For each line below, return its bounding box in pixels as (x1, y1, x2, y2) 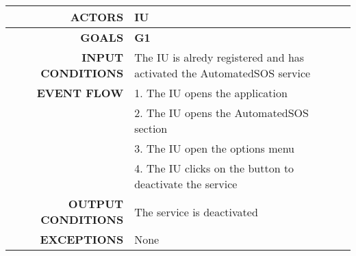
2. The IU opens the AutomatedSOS (134, 105, 309, 120)
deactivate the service (134, 176, 238, 192)
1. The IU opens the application (134, 85, 288, 101)
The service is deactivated (134, 203, 258, 220)
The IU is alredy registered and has (134, 49, 305, 65)
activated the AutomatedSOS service (134, 65, 311, 81)
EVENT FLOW (36, 85, 124, 101)
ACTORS (70, 9, 124, 25)
